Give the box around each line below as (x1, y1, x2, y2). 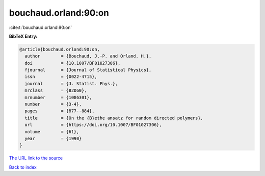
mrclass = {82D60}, (25, 88, 87, 93)
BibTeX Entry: (9, 33, 38, 39)
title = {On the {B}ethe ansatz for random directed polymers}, (25, 115, 204, 121)
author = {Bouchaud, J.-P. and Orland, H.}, (25, 53, 152, 59)
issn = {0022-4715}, (25, 74, 98, 79)
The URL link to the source (9, 155, 63, 161)
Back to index (9, 164, 37, 170)
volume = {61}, (25, 129, 79, 134)
